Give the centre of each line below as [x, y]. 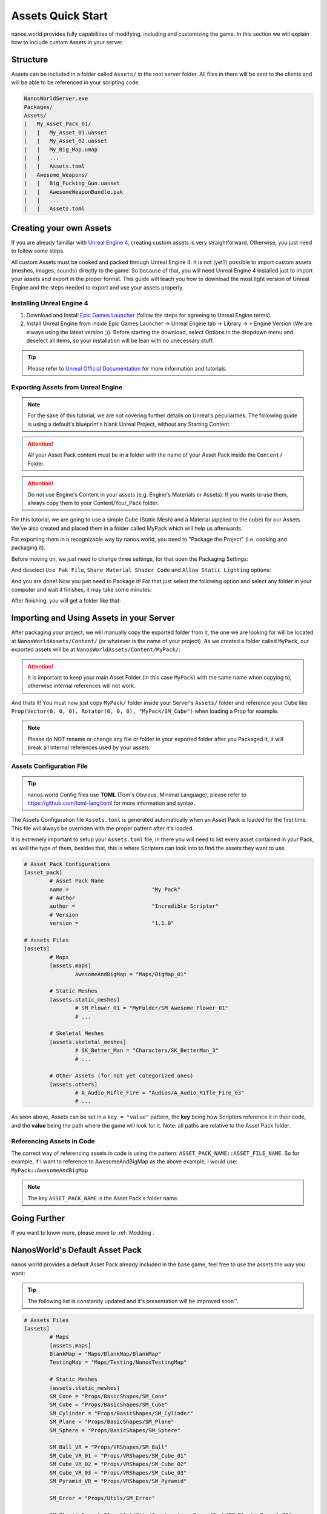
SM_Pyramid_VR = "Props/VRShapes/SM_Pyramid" [118, 1481]
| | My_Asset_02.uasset [65, 141]
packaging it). [28, 547]
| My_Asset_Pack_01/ [58, 124]
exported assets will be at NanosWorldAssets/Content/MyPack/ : [96, 650]
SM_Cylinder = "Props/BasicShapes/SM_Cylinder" [121, 1413]
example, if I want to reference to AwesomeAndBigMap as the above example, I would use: [124, 1162]
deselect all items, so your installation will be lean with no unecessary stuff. [120, 341]
